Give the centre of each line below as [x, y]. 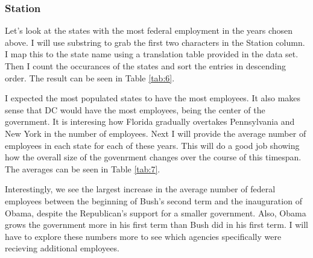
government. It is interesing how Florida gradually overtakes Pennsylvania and [150, 121]
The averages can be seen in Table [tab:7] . [83, 168]
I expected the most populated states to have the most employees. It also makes [153, 98]
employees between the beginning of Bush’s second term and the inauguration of [153, 200]
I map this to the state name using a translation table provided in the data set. [152, 54]
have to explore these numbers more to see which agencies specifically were [143, 236]
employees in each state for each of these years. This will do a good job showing [152, 145]
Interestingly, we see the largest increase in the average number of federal [140, 189]
